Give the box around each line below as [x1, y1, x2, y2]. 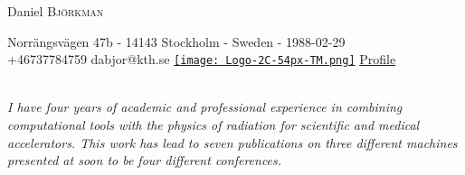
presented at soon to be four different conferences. [7, 151, 282, 170]
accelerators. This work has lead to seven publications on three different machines [7, 133, 458, 152]
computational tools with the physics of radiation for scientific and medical [7, 115, 420, 134]
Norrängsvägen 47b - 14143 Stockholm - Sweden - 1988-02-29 [7, 32, 346, 51]
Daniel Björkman [7, 2, 104, 20]
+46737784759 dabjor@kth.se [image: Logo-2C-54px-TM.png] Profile [7, 50, 396, 69]
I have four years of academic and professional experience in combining [7, 97, 403, 116]
